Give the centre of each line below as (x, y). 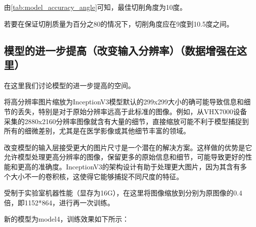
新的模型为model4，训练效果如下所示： (66, 219)
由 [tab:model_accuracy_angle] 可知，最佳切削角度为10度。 (96, 7)
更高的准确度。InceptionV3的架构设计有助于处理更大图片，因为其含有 (129, 166)
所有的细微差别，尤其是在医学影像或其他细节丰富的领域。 (97, 131)
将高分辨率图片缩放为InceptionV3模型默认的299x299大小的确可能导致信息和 (124, 102)
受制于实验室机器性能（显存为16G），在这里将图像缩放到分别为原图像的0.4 (123, 193)
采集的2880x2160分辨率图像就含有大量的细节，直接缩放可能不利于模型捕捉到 (127, 121)
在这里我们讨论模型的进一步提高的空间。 (69, 85)
